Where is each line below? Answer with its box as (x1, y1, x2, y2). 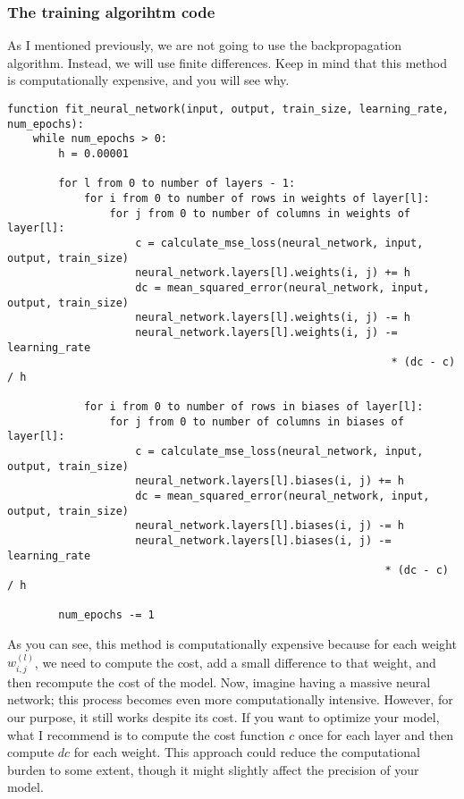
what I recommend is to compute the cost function (7, 725, 285, 744)
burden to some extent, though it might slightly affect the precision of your (7, 760, 419, 778)
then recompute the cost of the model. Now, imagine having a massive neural (7, 672, 431, 691)
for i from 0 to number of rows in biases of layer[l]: (83, 400, 424, 414)
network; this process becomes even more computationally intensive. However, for (7, 690, 453, 709)
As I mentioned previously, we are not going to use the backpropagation (7, 36, 401, 55)
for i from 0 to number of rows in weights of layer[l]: (83, 191, 430, 205)
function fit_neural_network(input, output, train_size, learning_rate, (7, 103, 449, 115)
